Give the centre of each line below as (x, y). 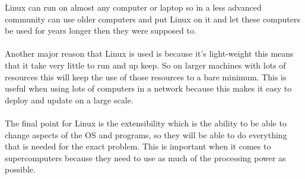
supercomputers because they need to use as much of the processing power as (145, 157)
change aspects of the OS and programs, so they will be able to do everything (146, 134)
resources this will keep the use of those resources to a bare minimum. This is (146, 77)
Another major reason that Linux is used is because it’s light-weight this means (149, 53)
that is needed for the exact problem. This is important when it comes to (138, 146)
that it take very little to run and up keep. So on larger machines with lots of (145, 65)
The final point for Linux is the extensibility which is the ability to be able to (146, 123)
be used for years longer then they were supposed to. (101, 30)
